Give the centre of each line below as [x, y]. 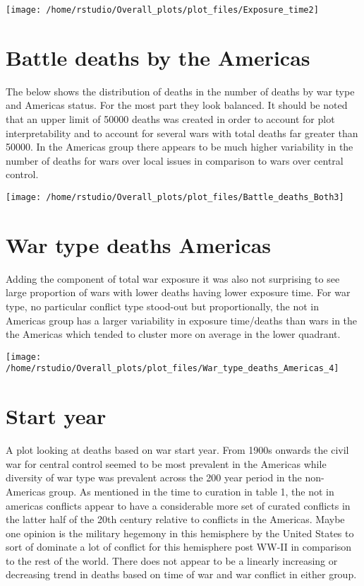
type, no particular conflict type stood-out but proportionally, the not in [163, 306]
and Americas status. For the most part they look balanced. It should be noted [177, 105]
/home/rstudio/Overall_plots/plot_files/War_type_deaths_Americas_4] [172, 369]
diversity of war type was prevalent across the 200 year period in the [154, 477]
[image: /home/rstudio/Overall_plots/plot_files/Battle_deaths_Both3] [175, 197]
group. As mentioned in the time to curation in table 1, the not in [192, 491]
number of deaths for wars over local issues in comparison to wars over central [175, 160]
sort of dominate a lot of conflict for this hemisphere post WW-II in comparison [179, 547]
